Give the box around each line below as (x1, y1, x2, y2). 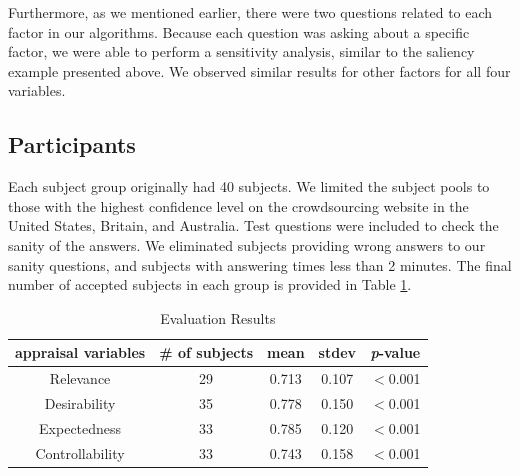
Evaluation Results (160, 307, 276, 328)
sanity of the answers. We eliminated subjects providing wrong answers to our (8, 234, 486, 255)
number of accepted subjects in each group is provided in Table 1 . (8, 274, 412, 295)
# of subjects (159, 342, 254, 363)
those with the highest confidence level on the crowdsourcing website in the (8, 195, 469, 216)
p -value (370, 342, 421, 363)
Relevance (49, 368, 111, 389)
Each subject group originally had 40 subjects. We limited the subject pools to (8, 176, 490, 197)
